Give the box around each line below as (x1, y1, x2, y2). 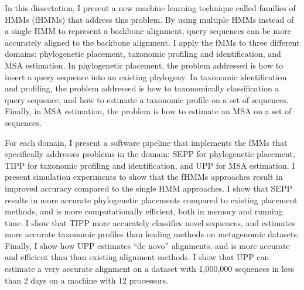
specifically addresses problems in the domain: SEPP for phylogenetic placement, (5, 148, 295, 160)
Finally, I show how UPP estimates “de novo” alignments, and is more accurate (5, 239, 290, 251)
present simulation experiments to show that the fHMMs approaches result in (5, 170, 283, 183)
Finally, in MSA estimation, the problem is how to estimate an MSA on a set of (5, 105, 292, 117)
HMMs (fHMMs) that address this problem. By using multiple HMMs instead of (5, 13, 294, 25)
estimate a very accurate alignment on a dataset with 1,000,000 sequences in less (5, 262, 294, 275)
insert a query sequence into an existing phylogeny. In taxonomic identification (5, 70, 287, 83)
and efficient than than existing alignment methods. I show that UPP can (5, 251, 269, 263)
